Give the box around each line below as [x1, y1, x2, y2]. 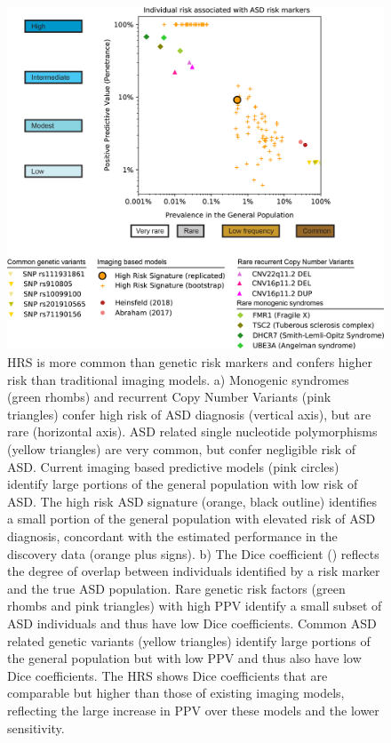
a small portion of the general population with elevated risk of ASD [7, 509, 376, 528]
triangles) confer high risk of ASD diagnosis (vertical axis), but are [7, 404, 371, 423]
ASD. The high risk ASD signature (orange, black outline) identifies [7, 491, 378, 510]
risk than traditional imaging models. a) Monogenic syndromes [7, 370, 349, 388]
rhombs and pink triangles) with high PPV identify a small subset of [7, 596, 382, 615]
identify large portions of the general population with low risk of [7, 475, 358, 493]
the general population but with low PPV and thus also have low [7, 649, 362, 667]
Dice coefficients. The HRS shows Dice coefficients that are [7, 666, 328, 684]
